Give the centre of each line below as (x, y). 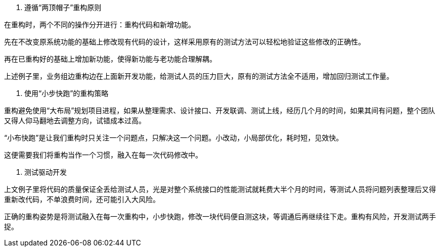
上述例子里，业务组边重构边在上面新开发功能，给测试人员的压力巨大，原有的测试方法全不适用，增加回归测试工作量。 (199, 76)
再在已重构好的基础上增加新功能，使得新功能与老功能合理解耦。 (110, 59)
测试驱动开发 (46, 172)
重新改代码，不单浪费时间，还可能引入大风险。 (82, 199)
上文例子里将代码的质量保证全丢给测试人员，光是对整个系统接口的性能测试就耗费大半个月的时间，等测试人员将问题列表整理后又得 (220, 189)
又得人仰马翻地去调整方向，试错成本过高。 (75, 120)
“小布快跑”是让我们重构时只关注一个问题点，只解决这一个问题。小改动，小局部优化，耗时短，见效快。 (174, 138)
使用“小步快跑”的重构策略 (67, 93)
